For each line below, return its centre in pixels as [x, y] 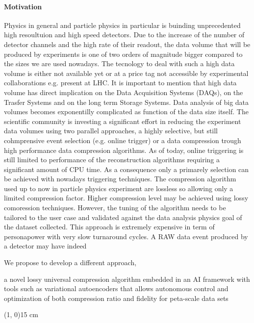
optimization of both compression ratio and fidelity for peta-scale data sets [116, 298]
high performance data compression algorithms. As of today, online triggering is [124, 150]
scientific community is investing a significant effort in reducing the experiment [123, 121]
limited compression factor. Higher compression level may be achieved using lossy [126, 198]
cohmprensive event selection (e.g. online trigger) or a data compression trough [123, 140]
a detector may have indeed [45, 246]
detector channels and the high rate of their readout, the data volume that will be [127, 44]
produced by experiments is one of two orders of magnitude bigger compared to [123, 54]
